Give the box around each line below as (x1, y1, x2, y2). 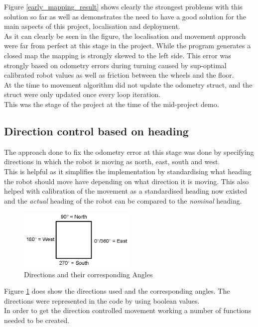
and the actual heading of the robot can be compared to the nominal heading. (4, 195, 242, 206)
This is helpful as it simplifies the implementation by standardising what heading (4, 166, 252, 176)
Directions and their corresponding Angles (24, 269, 153, 279)
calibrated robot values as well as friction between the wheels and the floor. (4, 70, 234, 80)
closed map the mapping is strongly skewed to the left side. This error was (4, 50, 231, 60)
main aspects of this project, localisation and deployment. (4, 21, 180, 31)
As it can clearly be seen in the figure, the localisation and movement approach (4, 30, 246, 41)
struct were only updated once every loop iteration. (4, 89, 161, 100)
